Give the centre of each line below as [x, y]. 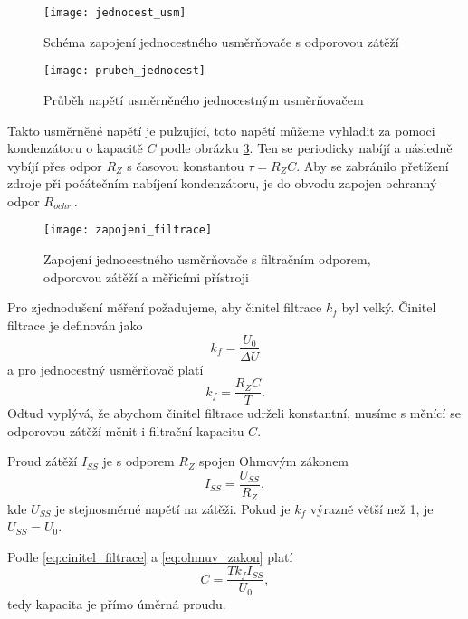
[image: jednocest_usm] [115, 13]
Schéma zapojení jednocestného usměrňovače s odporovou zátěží [221, 41]
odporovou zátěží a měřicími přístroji [146, 276]
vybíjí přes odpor [55, 165]
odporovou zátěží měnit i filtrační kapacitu [126, 430]
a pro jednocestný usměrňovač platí [105, 369]
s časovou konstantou [186, 165]
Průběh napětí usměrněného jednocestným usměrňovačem [204, 99]
